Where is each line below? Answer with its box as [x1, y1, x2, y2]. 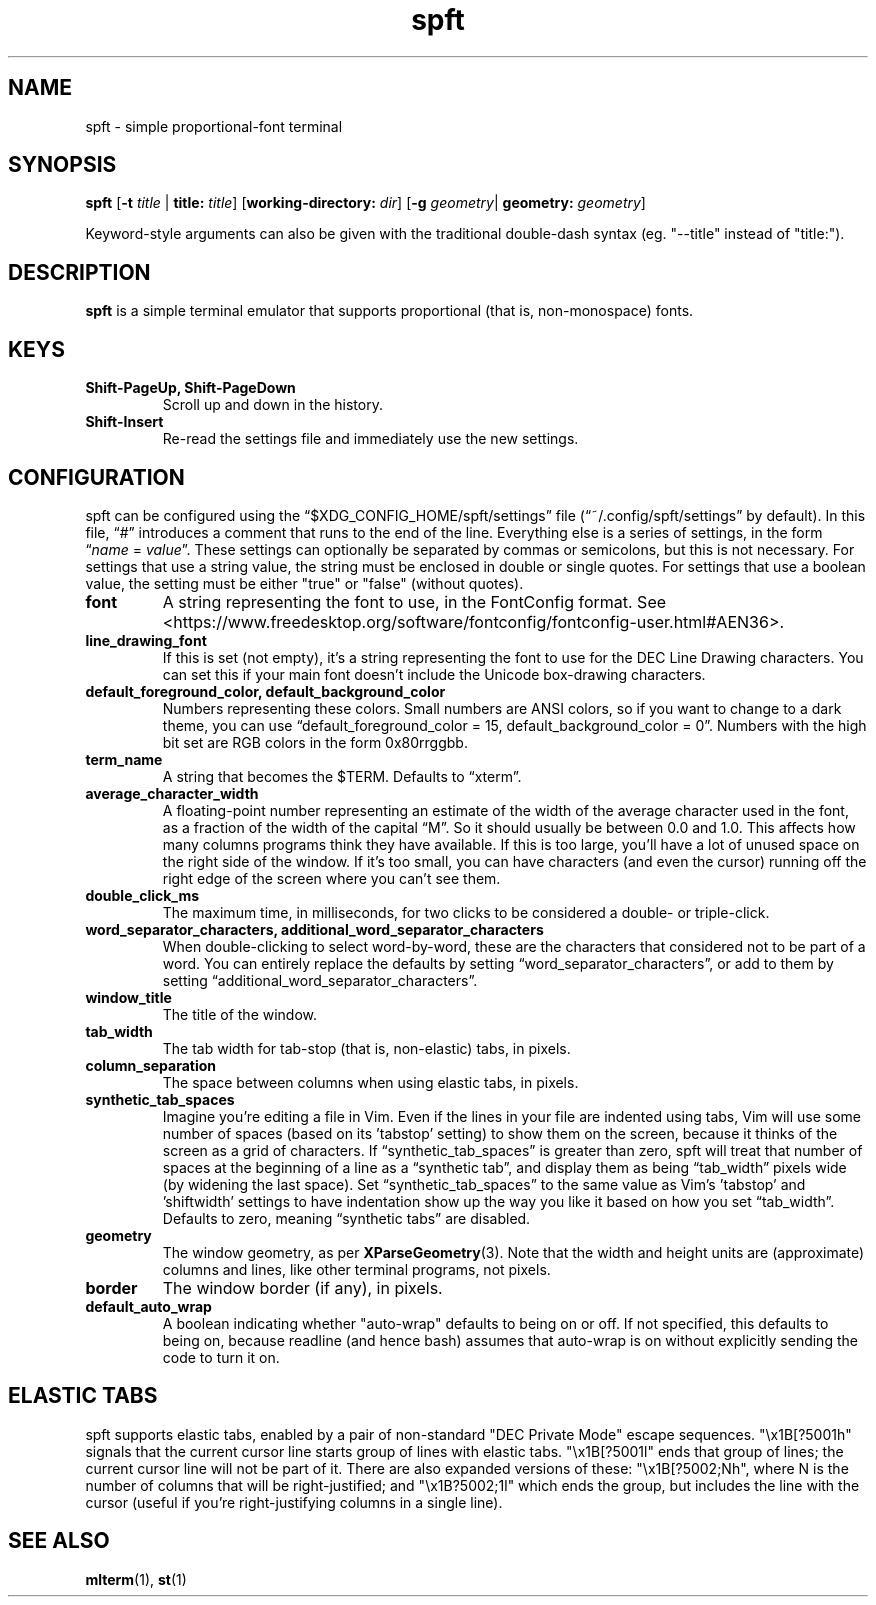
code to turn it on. [162, 1348, 280, 1366]
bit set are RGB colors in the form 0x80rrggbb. [162, 733, 468, 751]
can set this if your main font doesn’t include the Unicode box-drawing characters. [162, 665, 706, 683]
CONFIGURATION [8, 464, 185, 490]
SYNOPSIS [8, 152, 117, 178]
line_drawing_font [85, 631, 207, 649]
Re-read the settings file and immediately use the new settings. [162, 430, 579, 448]
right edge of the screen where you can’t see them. [162, 869, 501, 887]
